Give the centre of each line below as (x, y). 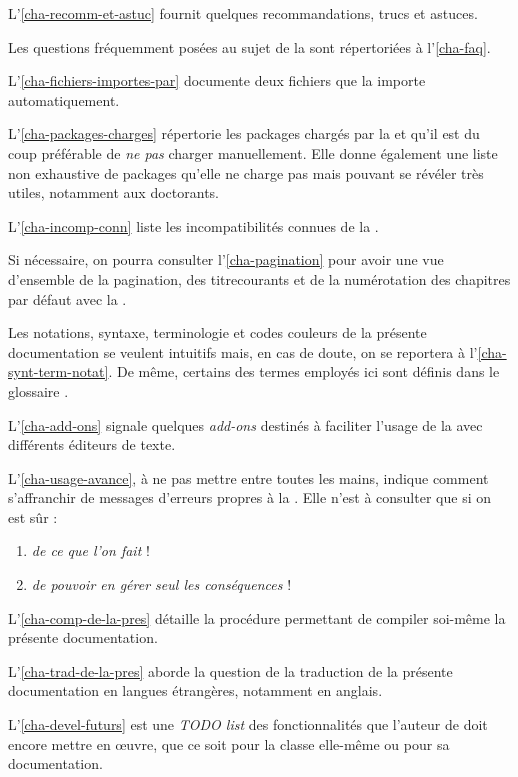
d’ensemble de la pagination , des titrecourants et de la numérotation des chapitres (259, 278)
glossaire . (38, 390)
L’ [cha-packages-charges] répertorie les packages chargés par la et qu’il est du (244, 133)
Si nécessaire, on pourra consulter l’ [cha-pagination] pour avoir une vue (226, 259)
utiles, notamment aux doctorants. (113, 192)
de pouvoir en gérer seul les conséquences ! (161, 584)
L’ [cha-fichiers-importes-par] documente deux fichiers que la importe (217, 80)
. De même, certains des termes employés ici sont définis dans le (304, 371)
